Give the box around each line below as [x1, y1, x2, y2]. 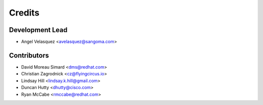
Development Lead [9, 26, 68, 34]
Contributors [9, 51, 49, 59]
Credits [9, 7, 40, 18]
